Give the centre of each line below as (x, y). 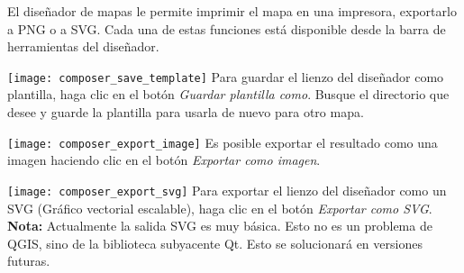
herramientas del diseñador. (83, 46)
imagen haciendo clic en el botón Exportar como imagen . (164, 160)
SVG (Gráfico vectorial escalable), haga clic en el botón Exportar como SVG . (220, 208)
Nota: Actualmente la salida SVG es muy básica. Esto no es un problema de (220, 226)
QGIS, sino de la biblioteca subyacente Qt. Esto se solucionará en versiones (215, 243)
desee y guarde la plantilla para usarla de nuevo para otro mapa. (186, 112)
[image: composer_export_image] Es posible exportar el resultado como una (223, 142)
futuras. (29, 261)
